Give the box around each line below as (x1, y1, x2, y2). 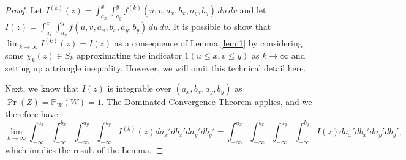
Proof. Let (5, 4, 43, 16)
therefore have (5, 107, 58, 120)
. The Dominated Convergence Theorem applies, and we (101, 95, 312, 108)
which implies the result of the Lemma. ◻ (5, 143, 164, 156)
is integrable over (107, 82, 171, 95)
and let (239, 4, 266, 16)
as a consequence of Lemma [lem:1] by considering (114, 37, 303, 49)
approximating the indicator (76, 49, 182, 61)
